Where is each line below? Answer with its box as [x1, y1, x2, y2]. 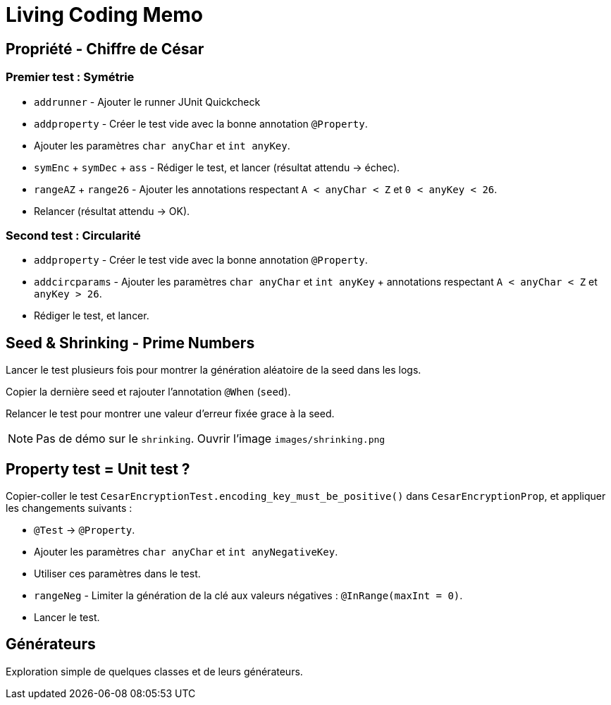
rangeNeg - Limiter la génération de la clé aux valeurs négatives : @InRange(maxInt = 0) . [34, 589, 463, 601]
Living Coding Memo [6, 3, 203, 27]
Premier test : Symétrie [6, 70, 135, 85]
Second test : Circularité [6, 228, 141, 243]
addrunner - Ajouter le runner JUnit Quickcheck [34, 95, 261, 108]
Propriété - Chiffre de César [6, 39, 204, 58]
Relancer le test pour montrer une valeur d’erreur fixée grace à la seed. [6, 407, 335, 420]
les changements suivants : [6, 501, 132, 514]
